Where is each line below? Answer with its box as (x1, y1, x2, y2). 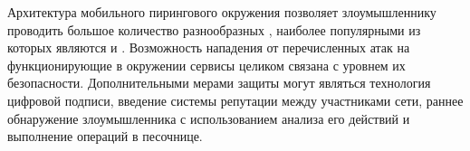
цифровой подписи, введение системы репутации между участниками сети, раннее (7, 90, 464, 109)
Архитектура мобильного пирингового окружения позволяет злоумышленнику (7, 3, 436, 21)
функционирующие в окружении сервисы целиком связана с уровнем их (7, 55, 406, 74)
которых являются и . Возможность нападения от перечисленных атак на (7, 38, 410, 57)
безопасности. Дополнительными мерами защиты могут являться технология (7, 73, 431, 92)
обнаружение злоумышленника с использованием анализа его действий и (7, 109, 410, 127)
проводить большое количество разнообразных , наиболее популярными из (7, 20, 421, 39)
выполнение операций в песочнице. (7, 127, 203, 146)
